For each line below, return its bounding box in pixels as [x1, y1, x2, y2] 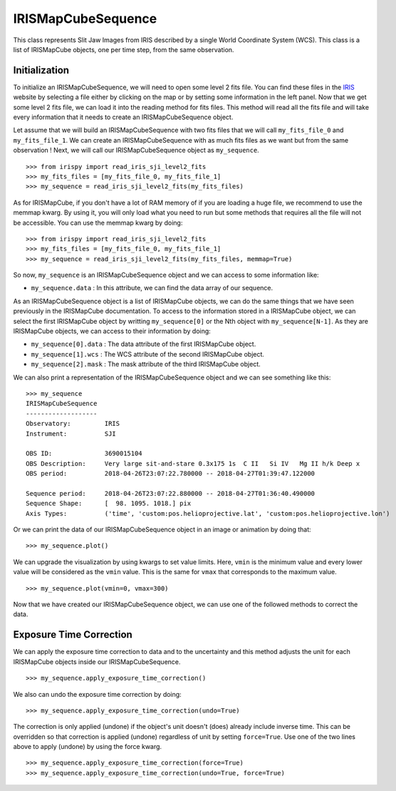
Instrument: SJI [26, 429, 117, 438]
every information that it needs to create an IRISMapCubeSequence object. [13, 113, 234, 121]
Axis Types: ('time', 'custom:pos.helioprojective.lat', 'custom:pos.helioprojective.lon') [26, 509, 390, 517]
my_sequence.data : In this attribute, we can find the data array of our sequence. [31, 284, 273, 292]
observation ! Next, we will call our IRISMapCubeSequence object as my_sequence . [13, 146, 259, 155]
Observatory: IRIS [26, 419, 120, 428]
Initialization [13, 64, 70, 76]
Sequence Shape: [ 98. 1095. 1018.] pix [26, 499, 192, 508]
